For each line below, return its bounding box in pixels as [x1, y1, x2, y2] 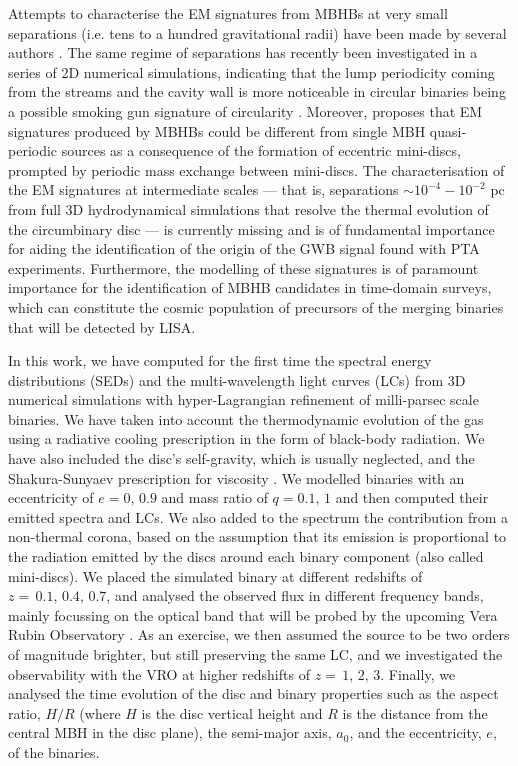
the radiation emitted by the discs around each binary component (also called [8, 546, 484, 567]
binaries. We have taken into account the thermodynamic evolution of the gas [8, 408, 484, 429]
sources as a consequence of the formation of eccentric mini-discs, [61, 140, 461, 161]
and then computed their [335, 487, 489, 508]
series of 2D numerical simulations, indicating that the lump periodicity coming [8, 61, 495, 82]
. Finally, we [380, 663, 456, 684]
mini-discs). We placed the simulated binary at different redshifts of [8, 565, 423, 586]
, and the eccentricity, [349, 722, 482, 743]
